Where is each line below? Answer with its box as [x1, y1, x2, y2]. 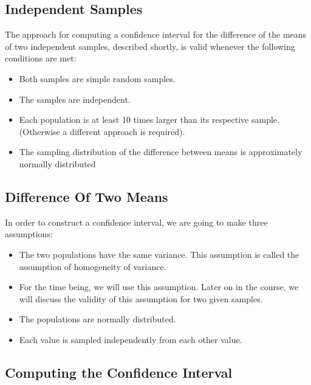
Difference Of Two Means [5, 187, 168, 206]
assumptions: [5, 227, 53, 240]
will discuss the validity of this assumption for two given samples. [19, 292, 263, 305]
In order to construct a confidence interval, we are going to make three [5, 215, 268, 228]
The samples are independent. [19, 92, 131, 105]
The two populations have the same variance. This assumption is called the [19, 248, 299, 260]
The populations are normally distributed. [19, 313, 176, 325]
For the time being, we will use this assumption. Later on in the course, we [19, 280, 299, 293]
